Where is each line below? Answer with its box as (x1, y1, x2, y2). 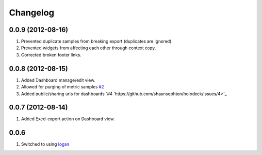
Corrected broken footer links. (21, 52, 82, 57)
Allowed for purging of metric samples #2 (21, 84, 104, 90)
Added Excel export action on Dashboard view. (21, 116, 115, 122)
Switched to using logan (21, 141, 70, 147)
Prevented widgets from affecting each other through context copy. (21, 45, 156, 51)
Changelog (9, 7, 54, 18)
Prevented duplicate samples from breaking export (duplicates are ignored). (21, 39, 173, 44)
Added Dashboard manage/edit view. (21, 77, 96, 83)
